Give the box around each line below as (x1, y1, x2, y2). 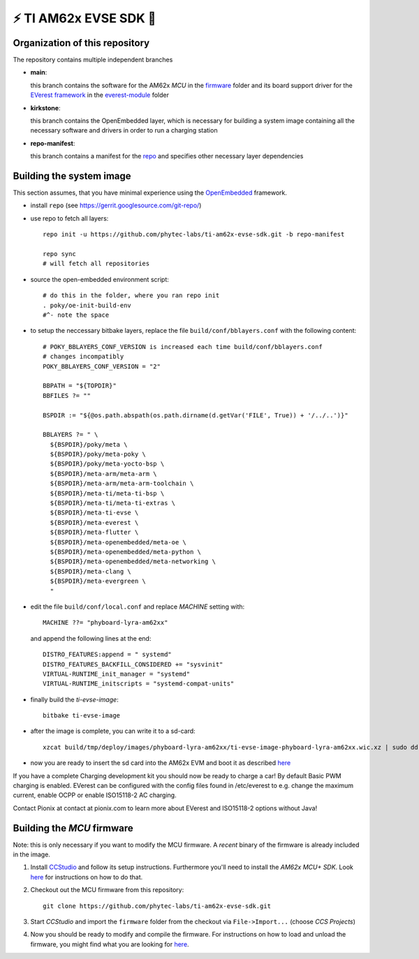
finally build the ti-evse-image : (30, 695, 119, 704)
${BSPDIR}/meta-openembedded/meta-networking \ (50, 558, 216, 565)
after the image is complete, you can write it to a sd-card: (30, 727, 196, 736)
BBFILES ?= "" (43, 392, 91, 399)
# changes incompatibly (43, 352, 124, 361)
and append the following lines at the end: (30, 634, 152, 642)
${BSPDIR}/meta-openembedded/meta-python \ (50, 548, 202, 556)
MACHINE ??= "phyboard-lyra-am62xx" (43, 618, 168, 627)
